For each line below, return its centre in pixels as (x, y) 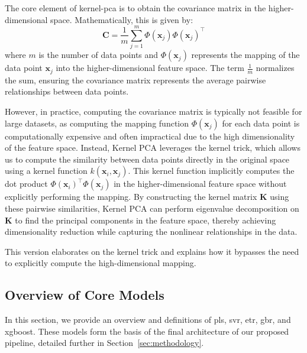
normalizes (275, 68)
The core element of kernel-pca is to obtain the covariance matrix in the (135, 8)
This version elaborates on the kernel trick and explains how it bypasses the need (152, 251)
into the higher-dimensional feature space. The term (150, 68)
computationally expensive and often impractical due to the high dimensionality (150, 136)
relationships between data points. (67, 91)
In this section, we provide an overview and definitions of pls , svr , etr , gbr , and (148, 320)
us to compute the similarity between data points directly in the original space (147, 159)
